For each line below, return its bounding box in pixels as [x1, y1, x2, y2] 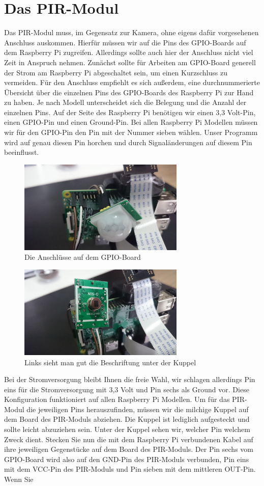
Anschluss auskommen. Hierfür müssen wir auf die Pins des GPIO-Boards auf [4, 37, 246, 47]
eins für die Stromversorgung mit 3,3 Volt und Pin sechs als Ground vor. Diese [4, 384, 249, 394]
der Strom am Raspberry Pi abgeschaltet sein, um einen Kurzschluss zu [4, 67, 227, 77]
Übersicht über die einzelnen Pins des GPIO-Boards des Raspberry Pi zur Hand [4, 87, 254, 97]
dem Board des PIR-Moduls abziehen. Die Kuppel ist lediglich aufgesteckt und [4, 414, 250, 424]
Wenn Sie [4, 474, 34, 484]
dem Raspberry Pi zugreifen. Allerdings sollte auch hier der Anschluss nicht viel [4, 47, 253, 58]
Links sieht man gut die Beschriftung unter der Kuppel [24, 357, 196, 367]
